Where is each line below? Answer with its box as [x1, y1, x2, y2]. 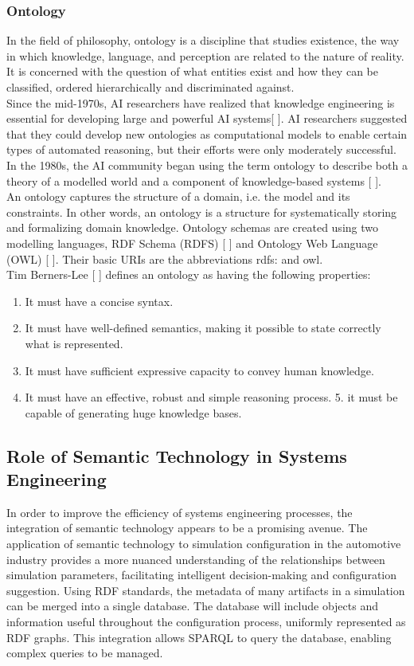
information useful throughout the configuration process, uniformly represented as [6, 613, 406, 630]
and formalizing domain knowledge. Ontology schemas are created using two [6, 219, 378, 236]
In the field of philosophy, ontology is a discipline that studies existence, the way [6, 32, 400, 49]
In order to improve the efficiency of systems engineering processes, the [6, 503, 353, 520]
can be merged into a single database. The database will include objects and [6, 597, 378, 614]
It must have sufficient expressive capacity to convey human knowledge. [25, 362, 374, 378]
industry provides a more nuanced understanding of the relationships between [6, 550, 385, 567]
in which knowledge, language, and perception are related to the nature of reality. [6, 47, 404, 64]
